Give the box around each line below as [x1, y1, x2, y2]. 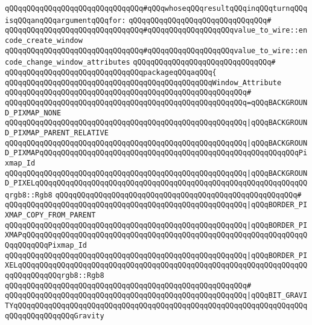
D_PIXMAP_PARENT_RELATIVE [5, 128, 109, 137]
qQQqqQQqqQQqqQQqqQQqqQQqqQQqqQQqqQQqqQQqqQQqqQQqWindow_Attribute [5, 78, 282, 87]
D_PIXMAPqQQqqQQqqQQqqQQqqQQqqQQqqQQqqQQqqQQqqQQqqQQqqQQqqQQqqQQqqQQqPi [5, 149, 308, 158]
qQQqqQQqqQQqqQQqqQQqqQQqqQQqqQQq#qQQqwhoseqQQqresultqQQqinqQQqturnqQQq [5, 4, 308, 13]
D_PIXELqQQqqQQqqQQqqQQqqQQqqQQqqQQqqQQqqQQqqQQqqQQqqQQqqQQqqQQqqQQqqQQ [5, 179, 308, 188]
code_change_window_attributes [5, 58, 130, 67]
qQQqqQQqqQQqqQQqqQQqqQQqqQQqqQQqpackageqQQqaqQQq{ [5, 68, 217, 77]
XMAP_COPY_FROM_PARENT [5, 211, 96, 220]
